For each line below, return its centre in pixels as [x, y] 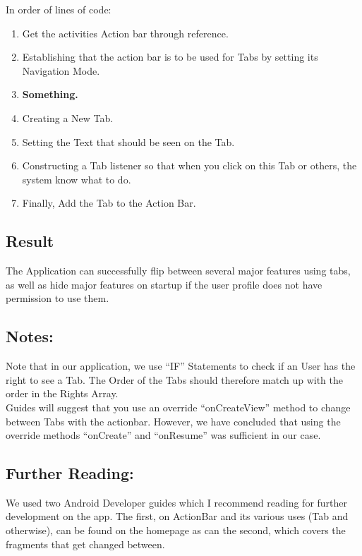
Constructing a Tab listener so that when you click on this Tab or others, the [189, 165]
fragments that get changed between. [85, 544]
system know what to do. [77, 179]
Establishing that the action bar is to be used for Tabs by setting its [170, 57]
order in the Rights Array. [62, 393]
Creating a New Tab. [68, 117]
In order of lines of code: [59, 9]
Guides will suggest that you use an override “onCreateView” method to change [178, 407]
